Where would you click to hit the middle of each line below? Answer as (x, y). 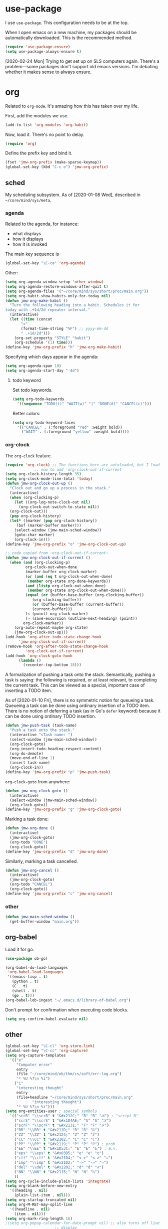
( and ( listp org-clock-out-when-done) (66, 586)
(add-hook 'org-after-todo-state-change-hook (53, 637)
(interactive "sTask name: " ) (41, 735)
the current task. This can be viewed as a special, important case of (75, 685)
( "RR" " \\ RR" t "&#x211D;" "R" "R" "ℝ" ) (57, 1130)
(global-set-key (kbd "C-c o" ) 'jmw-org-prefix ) (57, 167)
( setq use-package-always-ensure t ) (43, 51)
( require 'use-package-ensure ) (38, 47)
